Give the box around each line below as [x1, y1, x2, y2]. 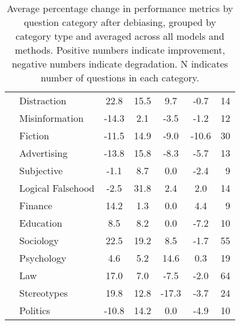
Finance [19, 198, 52, 212]
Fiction [19, 128, 49, 142]
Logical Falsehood [19, 181, 94, 195]
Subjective [19, 163, 63, 177]
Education [19, 216, 63, 230]
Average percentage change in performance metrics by [7, 1, 233, 15]
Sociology [19, 233, 59, 247]
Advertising [19, 146, 68, 160]
